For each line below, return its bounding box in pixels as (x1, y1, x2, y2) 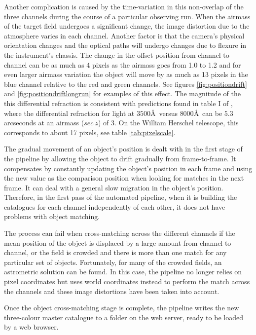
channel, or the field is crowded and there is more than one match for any (4, 247, 227, 258)
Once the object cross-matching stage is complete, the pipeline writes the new (4, 302, 239, 313)
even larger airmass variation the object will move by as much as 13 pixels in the (4, 69, 248, 79)
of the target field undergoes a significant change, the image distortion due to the (4, 21, 250, 31)
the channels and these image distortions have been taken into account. (4, 286, 219, 296)
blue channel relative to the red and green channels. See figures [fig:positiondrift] (4, 78, 247, 89)
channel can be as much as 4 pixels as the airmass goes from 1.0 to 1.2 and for (4, 59, 241, 70)
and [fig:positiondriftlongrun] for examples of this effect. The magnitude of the (4, 88, 241, 99)
